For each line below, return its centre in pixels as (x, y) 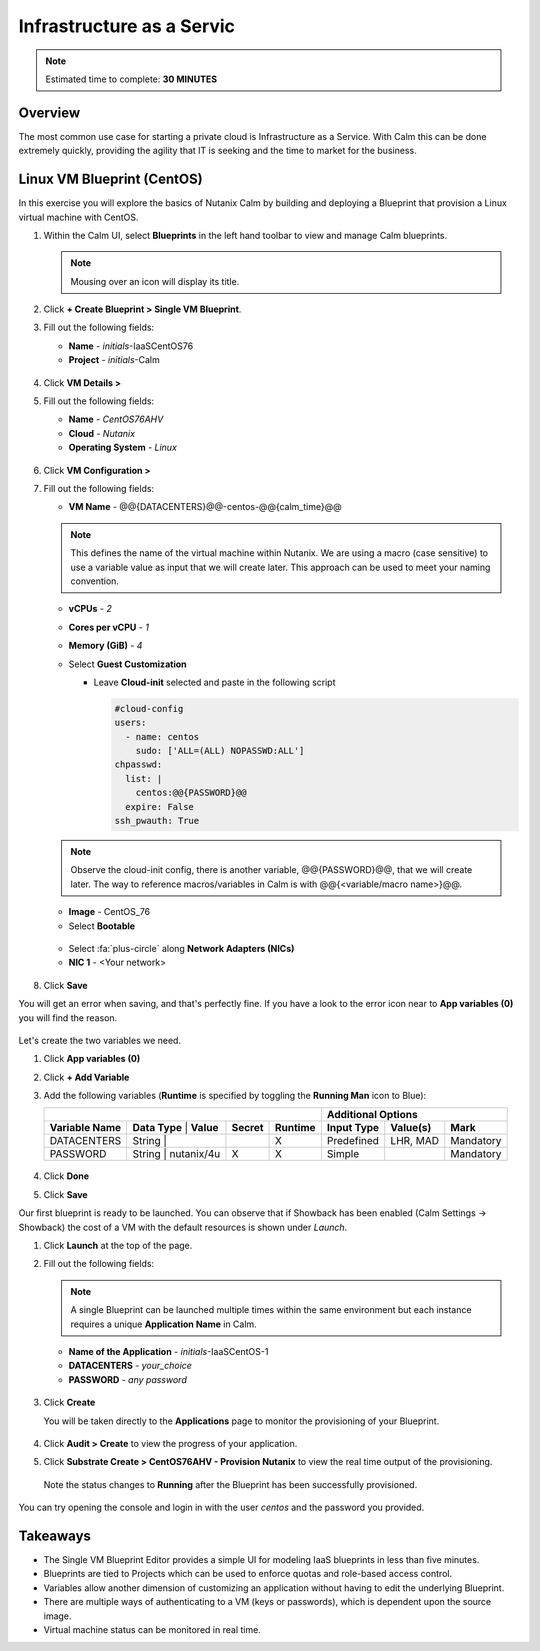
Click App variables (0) (92, 1059)
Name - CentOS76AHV (116, 419)
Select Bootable (101, 926)
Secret (247, 1128)
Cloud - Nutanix (101, 433)
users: (130, 723)
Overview (49, 112)
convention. (95, 581)
